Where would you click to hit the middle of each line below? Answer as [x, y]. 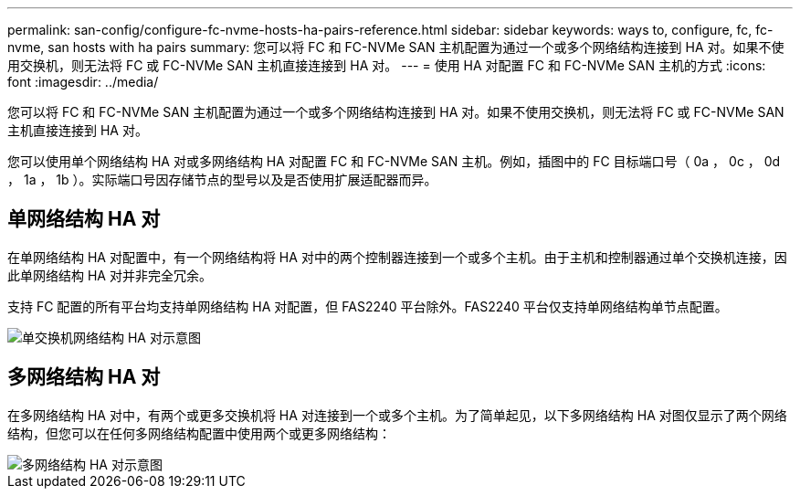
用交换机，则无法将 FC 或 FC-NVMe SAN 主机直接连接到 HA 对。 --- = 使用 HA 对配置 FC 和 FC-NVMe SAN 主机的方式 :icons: [387, 65]
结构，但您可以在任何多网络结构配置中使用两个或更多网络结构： [199, 433]
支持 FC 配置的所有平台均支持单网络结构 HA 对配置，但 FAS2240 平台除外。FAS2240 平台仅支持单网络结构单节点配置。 [368, 306]
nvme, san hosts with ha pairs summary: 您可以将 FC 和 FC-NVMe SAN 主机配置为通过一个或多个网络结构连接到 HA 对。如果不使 [396, 47]
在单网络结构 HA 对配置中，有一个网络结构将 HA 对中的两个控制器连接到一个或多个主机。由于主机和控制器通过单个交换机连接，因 [397, 257]
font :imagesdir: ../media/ [83, 82]
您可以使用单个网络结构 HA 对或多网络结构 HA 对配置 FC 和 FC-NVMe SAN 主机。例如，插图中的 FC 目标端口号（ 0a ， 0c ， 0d [394, 161]
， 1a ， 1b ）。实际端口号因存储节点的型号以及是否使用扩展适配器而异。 [222, 179]
